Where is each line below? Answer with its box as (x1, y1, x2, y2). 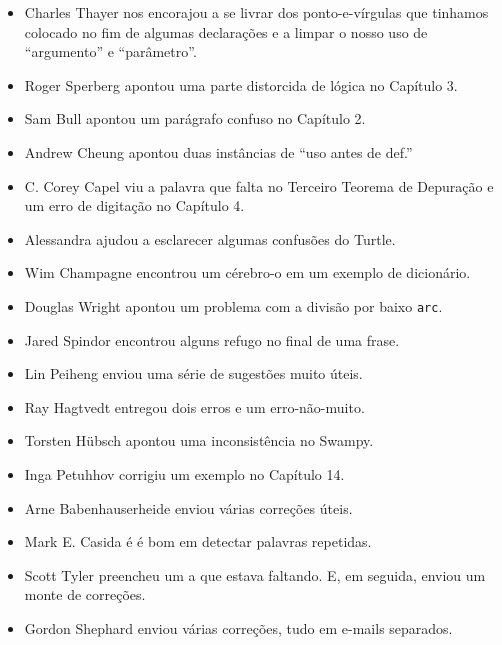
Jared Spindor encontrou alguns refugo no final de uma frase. (24, 329, 400, 350)
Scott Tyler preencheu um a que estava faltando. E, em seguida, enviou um (24, 564, 486, 585)
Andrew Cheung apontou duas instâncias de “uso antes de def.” (24, 141, 413, 162)
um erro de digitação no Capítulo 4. (24, 195, 245, 216)
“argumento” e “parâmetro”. (24, 41, 197, 62)
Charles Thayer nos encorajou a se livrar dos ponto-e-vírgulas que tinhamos (24, 2, 489, 22)
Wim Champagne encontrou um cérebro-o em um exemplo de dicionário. (24, 262, 471, 283)
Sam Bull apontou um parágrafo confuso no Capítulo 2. (24, 108, 366, 129)
